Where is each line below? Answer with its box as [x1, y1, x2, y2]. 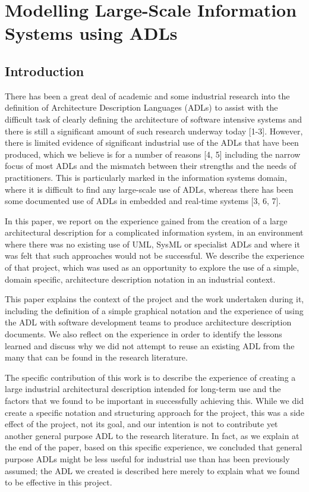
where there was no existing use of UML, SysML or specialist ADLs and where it [5, 237, 300, 250]
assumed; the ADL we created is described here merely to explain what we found [5, 464, 300, 477]
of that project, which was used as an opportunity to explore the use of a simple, [5, 261, 299, 274]
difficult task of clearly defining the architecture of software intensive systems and [5, 112, 302, 125]
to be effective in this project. [5, 476, 112, 488]
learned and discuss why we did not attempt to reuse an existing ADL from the [5, 339, 295, 352]
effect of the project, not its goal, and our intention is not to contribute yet [5, 418, 278, 430]
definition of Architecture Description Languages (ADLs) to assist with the [5, 101, 278, 114]
